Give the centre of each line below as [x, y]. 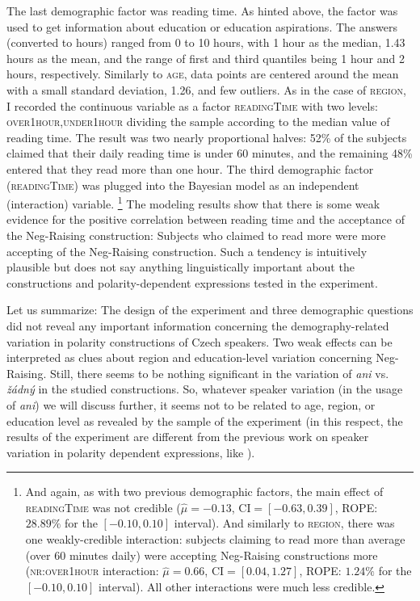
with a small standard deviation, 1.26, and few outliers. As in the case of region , [206, 89]
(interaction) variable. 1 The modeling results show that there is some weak [193, 202]
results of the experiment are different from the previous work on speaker [188, 437]
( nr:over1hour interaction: [92, 571]
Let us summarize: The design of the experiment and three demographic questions [210, 310]
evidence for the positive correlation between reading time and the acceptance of [206, 219]
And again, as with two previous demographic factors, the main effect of [204, 492]
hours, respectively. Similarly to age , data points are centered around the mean [203, 74]
